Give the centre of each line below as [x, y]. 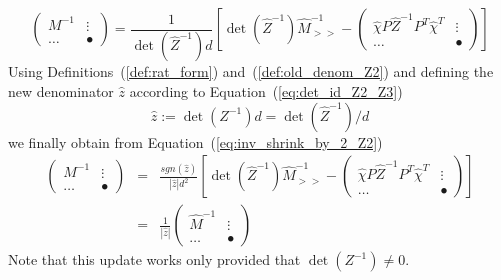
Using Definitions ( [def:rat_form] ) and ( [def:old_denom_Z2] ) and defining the [251, 71]
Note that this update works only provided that [154, 259]
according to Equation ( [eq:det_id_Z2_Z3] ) [266, 91]
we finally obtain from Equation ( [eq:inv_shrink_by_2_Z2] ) [195, 141]
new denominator [61, 91]
